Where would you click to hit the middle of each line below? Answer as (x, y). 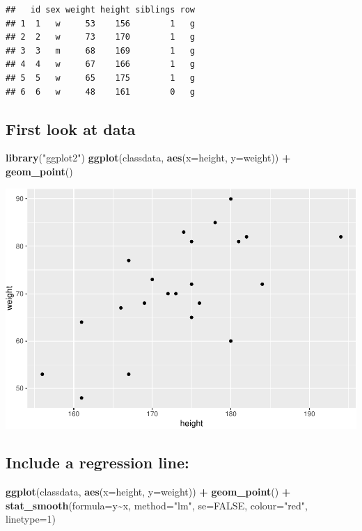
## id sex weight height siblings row (101, 10)
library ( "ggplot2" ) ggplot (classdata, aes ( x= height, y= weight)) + (148, 158)
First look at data (71, 128)
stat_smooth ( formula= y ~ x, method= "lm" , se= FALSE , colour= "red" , (157, 505)
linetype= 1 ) (31, 519)
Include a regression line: (97, 462)
